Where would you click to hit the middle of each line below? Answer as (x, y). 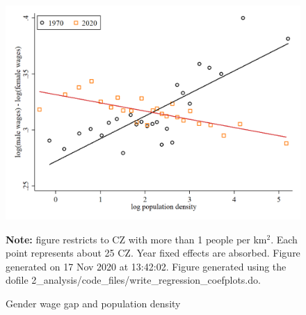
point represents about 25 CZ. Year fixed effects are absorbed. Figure (153, 253)
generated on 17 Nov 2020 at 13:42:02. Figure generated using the (146, 266)
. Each (284, 239)
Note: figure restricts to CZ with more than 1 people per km (136, 239)
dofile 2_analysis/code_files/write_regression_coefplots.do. (133, 280)
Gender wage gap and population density (93, 304)
